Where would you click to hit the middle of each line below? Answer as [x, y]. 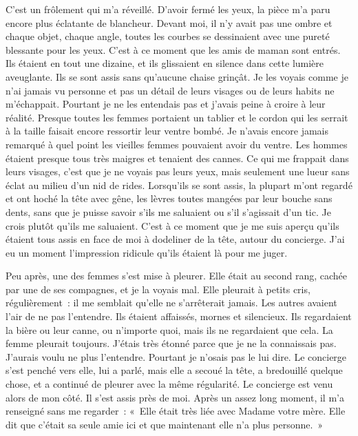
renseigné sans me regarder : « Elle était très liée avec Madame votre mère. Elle [176, 411]
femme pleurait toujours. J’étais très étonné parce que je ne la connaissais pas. [171, 343]
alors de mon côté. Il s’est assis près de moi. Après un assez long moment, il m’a [175, 397]
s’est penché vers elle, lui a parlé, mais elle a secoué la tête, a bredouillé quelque [174, 370]
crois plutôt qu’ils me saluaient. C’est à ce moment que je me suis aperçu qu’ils [172, 225]
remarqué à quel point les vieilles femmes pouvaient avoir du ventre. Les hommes [177, 144]
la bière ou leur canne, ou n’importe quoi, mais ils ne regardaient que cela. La [169, 329]
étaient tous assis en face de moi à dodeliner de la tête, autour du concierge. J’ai [175, 239]
